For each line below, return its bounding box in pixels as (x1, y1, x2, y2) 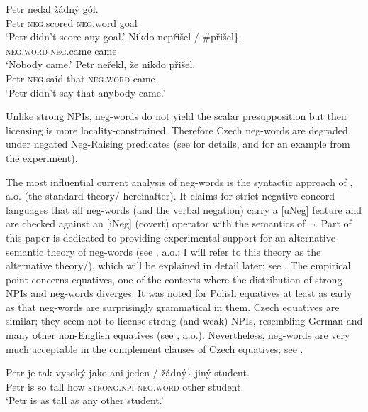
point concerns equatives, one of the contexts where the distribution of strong (6, 271, 342, 286)
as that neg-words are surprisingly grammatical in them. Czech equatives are (6, 299, 340, 314)
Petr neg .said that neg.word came (6, 70, 155, 85)
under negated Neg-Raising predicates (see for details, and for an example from (6, 136, 350, 151)
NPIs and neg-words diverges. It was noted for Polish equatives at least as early (6, 286, 352, 300)
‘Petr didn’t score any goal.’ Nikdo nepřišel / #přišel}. (6, 29, 242, 44)
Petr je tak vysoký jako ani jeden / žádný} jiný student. (6, 365, 250, 380)
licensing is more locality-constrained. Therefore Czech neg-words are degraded (6, 122, 348, 137)
